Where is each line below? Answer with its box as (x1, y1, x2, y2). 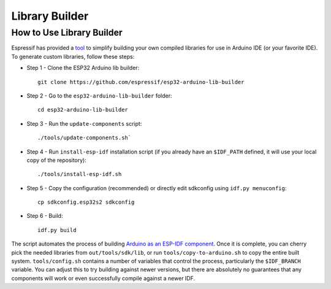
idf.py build (37, 226, 77, 233)
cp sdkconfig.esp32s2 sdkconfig (37, 199, 135, 206)
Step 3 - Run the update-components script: (26, 120, 142, 127)
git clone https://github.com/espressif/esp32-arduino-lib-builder (37, 79, 245, 85)
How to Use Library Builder (11, 27, 123, 38)
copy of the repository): (26, 156, 87, 164)
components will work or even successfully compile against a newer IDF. (11, 274, 196, 282)
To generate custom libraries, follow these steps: (11, 53, 135, 60)
